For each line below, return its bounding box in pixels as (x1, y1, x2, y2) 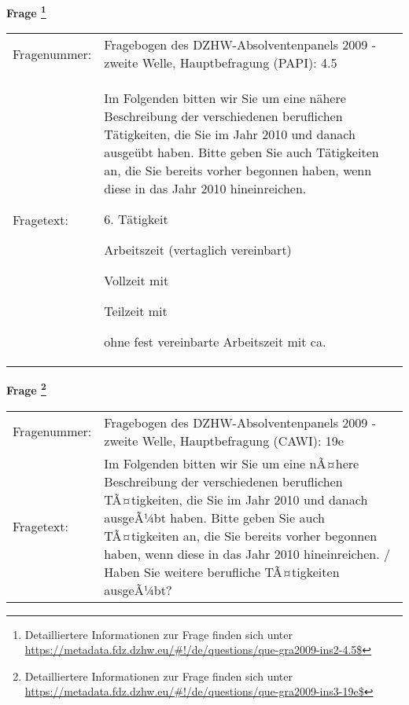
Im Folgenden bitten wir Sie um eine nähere (104, 89, 346, 108)
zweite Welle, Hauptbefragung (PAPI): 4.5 (104, 53, 337, 72)
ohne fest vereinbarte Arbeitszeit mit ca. (104, 332, 326, 351)
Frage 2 (6, 380, 46, 398)
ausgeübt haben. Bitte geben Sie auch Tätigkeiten (104, 143, 379, 162)
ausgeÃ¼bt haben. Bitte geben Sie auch (104, 508, 325, 527)
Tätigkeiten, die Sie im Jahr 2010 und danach (104, 125, 356, 144)
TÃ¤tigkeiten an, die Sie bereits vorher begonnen (104, 526, 378, 545)
